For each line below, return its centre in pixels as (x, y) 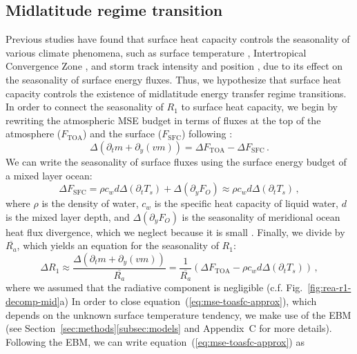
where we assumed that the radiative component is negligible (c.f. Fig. (154, 287)
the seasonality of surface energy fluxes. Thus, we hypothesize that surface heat (173, 79)
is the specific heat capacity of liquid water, (246, 203)
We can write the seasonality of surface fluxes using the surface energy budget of (176, 161)
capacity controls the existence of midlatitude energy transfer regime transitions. (176, 93)
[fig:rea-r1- (329, 287)
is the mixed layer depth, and (68, 216)
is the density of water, (90, 203)
